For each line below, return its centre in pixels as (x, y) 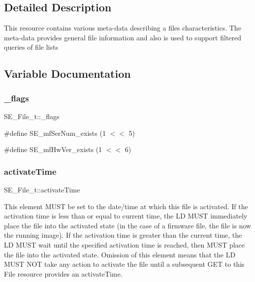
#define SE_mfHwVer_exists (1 (53, 149)
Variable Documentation (67, 74)
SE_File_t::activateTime (42, 189)
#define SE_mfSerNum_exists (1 (55, 133)
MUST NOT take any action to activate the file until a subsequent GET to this (124, 264)
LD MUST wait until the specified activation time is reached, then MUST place (125, 244)
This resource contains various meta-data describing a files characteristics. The (123, 28)
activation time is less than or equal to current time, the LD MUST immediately (126, 216)
